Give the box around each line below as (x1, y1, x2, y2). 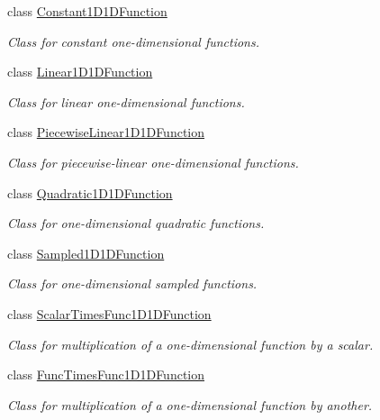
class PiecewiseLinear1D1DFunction (7, 123, 205, 142)
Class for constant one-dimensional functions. (7, 32, 259, 50)
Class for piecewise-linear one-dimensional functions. (7, 152, 299, 171)
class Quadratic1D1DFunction (7, 183, 173, 202)
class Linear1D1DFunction (7, 62, 153, 81)
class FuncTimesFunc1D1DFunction (7, 365, 205, 384)
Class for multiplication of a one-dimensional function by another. (7, 395, 373, 414)
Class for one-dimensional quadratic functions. (7, 214, 265, 233)
